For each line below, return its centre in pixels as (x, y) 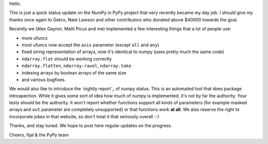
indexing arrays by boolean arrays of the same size (74, 72)
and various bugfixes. (44, 79)
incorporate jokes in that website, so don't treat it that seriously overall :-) (84, 116)
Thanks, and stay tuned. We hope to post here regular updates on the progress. (91, 126)
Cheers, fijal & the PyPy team (39, 135)
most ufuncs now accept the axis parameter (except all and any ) (91, 45)
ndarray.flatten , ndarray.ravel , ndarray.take (76, 66)
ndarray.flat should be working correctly (67, 59)
